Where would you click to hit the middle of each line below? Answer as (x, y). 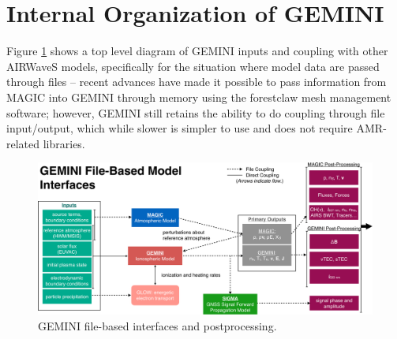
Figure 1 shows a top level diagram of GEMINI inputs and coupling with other (197, 51)
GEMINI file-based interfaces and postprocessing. (157, 325)
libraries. (64, 143)
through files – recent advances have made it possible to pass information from (197, 82)
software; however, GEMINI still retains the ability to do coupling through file (196, 112)
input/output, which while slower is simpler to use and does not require (180, 128)
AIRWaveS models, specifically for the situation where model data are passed (193, 66)
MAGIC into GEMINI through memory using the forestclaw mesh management (199, 97)
